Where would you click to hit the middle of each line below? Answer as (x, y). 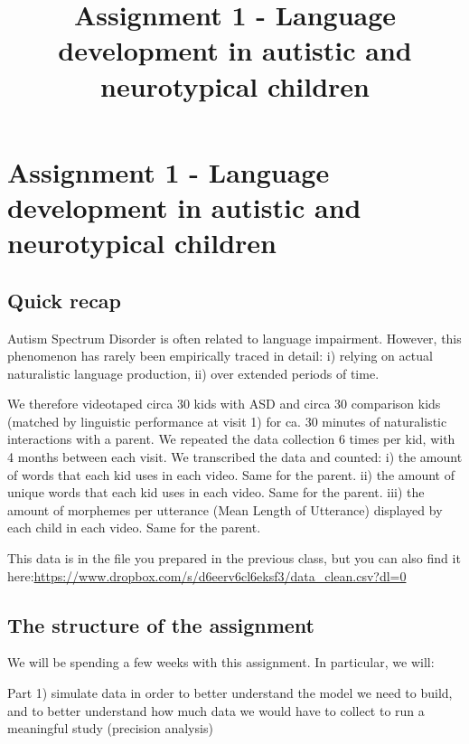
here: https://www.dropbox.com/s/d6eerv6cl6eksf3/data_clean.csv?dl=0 (207, 575)
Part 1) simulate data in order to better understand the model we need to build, (230, 693)
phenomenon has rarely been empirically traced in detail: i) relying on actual (220, 356)
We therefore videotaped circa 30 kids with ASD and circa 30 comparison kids (224, 404)
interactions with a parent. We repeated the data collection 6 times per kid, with (231, 439)
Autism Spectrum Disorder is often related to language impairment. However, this (234, 338)
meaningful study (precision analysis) (110, 728)
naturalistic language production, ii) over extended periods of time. (193, 373)
